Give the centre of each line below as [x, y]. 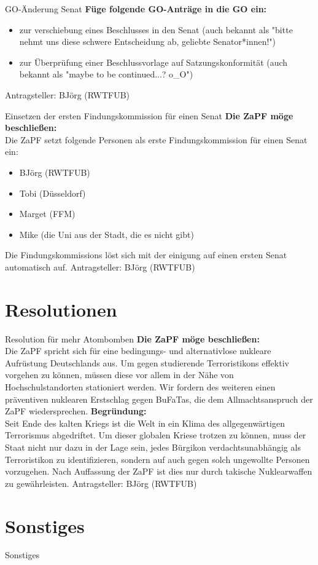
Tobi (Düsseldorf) [52, 193]
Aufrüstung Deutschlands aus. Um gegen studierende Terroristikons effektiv [147, 362]
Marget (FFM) [47, 214]
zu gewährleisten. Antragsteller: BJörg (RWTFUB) [101, 483]
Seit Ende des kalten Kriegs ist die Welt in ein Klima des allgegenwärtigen [145, 423]
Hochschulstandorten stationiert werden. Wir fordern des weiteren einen [140, 387]
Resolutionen [61, 309]
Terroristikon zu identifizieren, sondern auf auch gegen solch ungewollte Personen [157, 459]
